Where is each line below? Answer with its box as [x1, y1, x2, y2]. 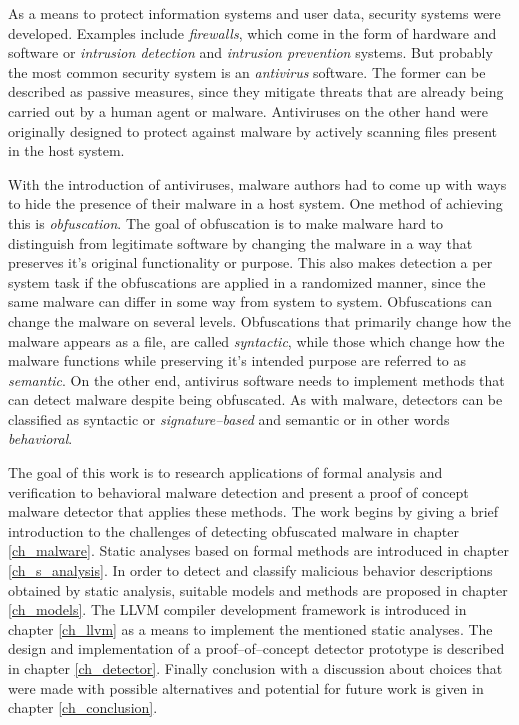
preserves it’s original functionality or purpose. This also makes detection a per [8, 252, 493, 273]
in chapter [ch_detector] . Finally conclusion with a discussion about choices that [8, 658, 503, 678]
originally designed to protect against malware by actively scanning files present [8, 120, 497, 141]
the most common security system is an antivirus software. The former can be [8, 61, 486, 82]
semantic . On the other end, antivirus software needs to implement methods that [8, 369, 505, 390]
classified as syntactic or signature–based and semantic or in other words [8, 408, 450, 429]
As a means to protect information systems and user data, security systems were [8, 3, 501, 23]
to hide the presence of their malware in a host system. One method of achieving [8, 193, 503, 214]
